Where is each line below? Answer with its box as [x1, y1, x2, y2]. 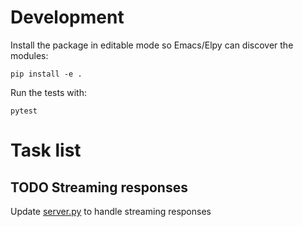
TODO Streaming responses [10, 179, 188, 196]
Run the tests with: [10, 86, 87, 98]
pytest [10, 106, 38, 116]
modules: [10, 49, 49, 61]
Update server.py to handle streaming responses [10, 205, 212, 217]
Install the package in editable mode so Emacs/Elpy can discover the [10, 39, 294, 51]
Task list [10, 139, 82, 162]
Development [10, 6, 125, 29]
